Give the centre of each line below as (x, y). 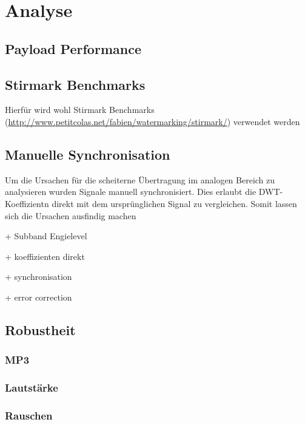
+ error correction (39, 297)
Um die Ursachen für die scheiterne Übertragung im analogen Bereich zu (140, 179)
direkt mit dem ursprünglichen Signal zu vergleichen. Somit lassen (174, 203)
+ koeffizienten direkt (45, 256)
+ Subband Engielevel (46, 236)
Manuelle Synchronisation (88, 154)
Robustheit (40, 329)
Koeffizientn (27, 203)
